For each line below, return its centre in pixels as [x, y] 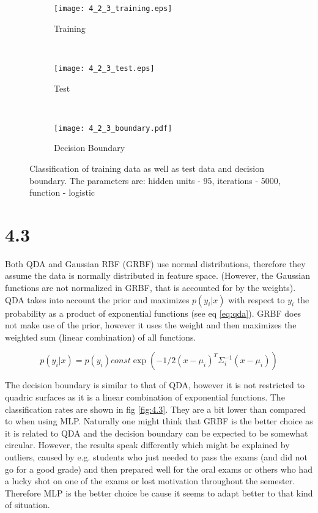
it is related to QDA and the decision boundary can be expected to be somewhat [157, 433]
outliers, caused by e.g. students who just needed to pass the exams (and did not [156, 456]
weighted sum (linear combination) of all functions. [101, 337]
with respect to [257, 299]
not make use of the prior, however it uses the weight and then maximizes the [151, 325]
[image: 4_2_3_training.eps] [113, 9]
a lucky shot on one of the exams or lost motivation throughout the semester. [150, 481]
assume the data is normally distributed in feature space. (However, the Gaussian [157, 275]
